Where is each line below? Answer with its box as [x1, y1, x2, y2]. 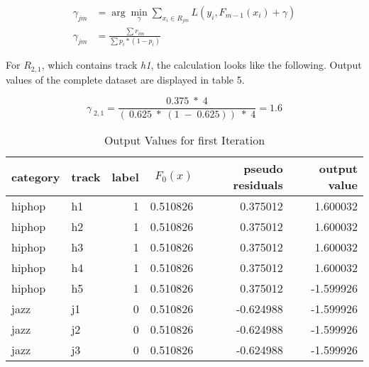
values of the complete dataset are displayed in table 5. [6, 72, 245, 86]
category [11, 168, 60, 185]
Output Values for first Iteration [104, 132, 265, 149]
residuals [233, 176, 283, 193]
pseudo [243, 160, 283, 177]
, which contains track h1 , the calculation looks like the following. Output [41, 57, 362, 72]
